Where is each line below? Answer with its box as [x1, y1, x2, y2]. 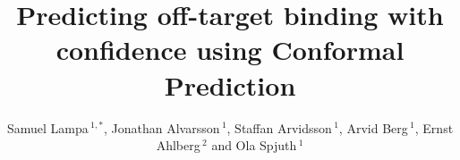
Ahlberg [156, 136, 200, 155]
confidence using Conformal [55, 31, 405, 68]
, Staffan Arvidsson [226, 118, 332, 137]
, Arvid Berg [338, 118, 408, 137]
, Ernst [414, 118, 454, 137]
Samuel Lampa [6, 118, 89, 137]
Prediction [164, 66, 296, 103]
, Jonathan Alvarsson [104, 118, 220, 137]
